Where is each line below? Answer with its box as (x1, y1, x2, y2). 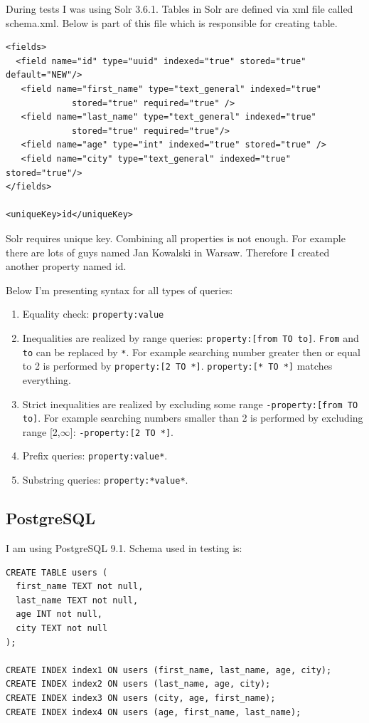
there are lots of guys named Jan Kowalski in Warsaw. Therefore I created (6, 244, 330, 259)
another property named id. (6, 259, 127, 274)
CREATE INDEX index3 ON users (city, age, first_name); (6, 692, 276, 703)
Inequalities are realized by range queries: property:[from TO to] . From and (22, 330, 359, 345)
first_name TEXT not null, (16, 581, 144, 592)
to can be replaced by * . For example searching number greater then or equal (22, 344, 360, 359)
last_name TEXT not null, (16, 595, 139, 605)
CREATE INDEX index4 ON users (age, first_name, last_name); (6, 707, 301, 717)
